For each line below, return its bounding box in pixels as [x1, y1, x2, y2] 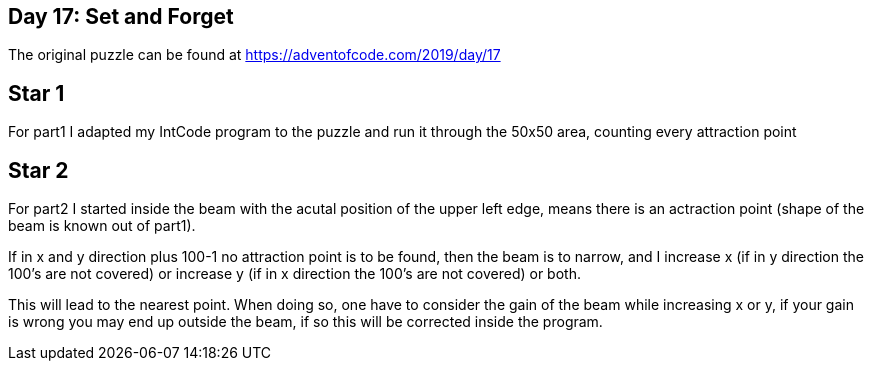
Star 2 [8, 157, 69, 183]
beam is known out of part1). [8, 217, 196, 235]
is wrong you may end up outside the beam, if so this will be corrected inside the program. [8, 313, 603, 331]
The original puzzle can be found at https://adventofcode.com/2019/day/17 [8, 46, 501, 64]
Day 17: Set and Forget [8, 4, 234, 29]
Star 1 [8, 80, 65, 106]
